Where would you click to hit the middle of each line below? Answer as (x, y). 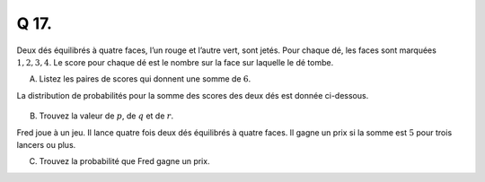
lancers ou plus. (46, 144)
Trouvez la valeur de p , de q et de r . (106, 116)
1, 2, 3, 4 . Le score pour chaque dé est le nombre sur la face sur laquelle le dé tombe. (175, 62)
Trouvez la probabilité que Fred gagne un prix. (124, 161)
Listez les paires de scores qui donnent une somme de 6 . (145, 79)
